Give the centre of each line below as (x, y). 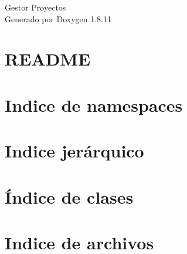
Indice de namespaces (94, 104)
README (48, 59)
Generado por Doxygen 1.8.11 (58, 18)
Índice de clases (69, 196)
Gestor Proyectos (35, 7)
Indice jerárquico (74, 151)
